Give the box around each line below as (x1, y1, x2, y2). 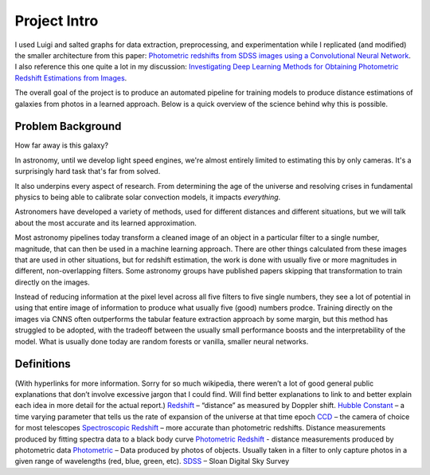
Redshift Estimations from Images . (14, 73, 127, 83)
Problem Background (14, 120, 122, 133)
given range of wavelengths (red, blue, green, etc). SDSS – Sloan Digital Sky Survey (14, 457, 290, 466)
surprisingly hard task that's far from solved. (14, 167, 161, 176)
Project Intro (14, 12, 99, 29)
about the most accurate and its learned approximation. (14, 218, 197, 227)
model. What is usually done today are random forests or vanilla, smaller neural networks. (14, 336, 309, 346)
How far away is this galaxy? (14, 140, 109, 151)
